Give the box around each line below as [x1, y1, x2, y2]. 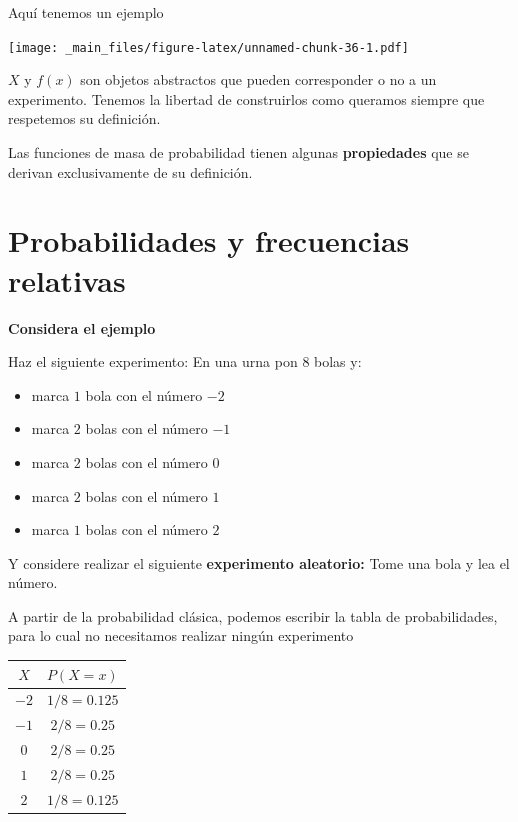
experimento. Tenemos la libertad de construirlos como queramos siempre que [8, 88, 485, 109]
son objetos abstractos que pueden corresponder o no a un [80, 69, 437, 90]
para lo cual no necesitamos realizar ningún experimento [8, 625, 354, 646]
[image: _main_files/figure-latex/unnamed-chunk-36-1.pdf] [8, 40, 409, 55]
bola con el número [85, 384, 203, 405]
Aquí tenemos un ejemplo [8, 2, 164, 22]
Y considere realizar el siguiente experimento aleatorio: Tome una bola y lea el [8, 552, 510, 573]
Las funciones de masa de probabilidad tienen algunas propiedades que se [8, 142, 469, 163]
